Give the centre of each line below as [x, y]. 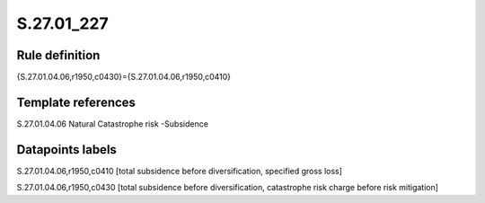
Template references [76, 102]
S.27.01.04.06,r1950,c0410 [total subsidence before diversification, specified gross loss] [180, 171]
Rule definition [58, 55]
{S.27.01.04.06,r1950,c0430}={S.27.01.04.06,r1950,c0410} [124, 77]
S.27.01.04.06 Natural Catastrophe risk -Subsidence [112, 124]
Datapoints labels [66, 150]
